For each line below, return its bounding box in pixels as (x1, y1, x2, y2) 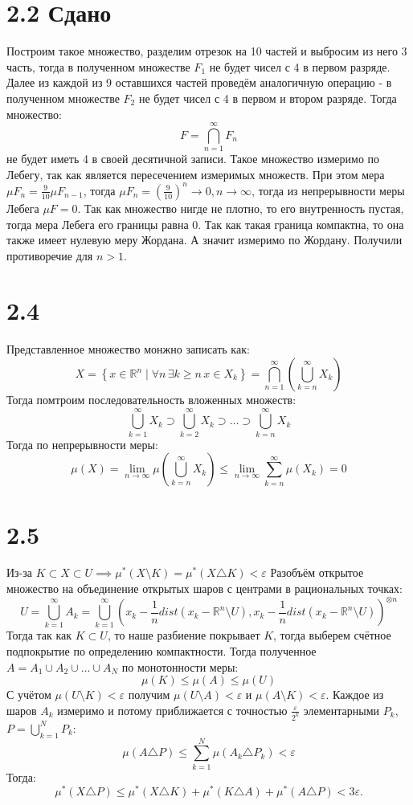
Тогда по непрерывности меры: (6, 435, 158, 452)
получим (128, 686, 170, 703)
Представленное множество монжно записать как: (6, 341, 250, 358)
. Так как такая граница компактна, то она (198, 215, 404, 232)
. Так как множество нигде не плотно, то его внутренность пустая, (77, 199, 404, 216)
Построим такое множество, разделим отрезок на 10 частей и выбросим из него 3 (6, 43, 407, 59)
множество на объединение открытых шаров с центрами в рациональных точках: (6, 580, 403, 597)
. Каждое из (325, 686, 384, 703)
